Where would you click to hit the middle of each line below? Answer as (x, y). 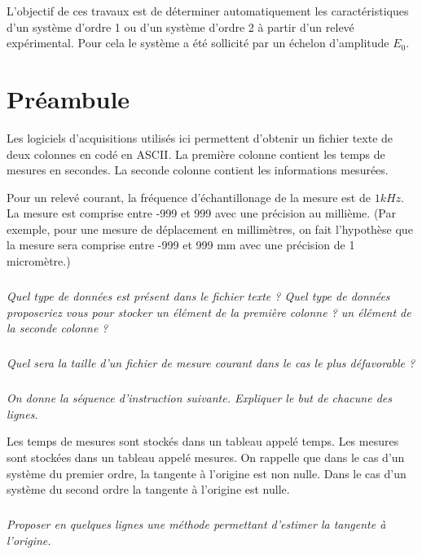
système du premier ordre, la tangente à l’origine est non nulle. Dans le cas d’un (207, 473)
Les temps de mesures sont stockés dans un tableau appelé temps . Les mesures (203, 441)
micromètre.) (39, 261)
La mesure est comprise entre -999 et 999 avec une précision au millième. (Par (201, 213)
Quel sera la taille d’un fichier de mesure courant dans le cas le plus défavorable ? (211, 363)
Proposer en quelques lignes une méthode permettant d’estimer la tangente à (196, 524)
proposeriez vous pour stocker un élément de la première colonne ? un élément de (209, 312)
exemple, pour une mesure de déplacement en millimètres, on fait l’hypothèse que (210, 229)
